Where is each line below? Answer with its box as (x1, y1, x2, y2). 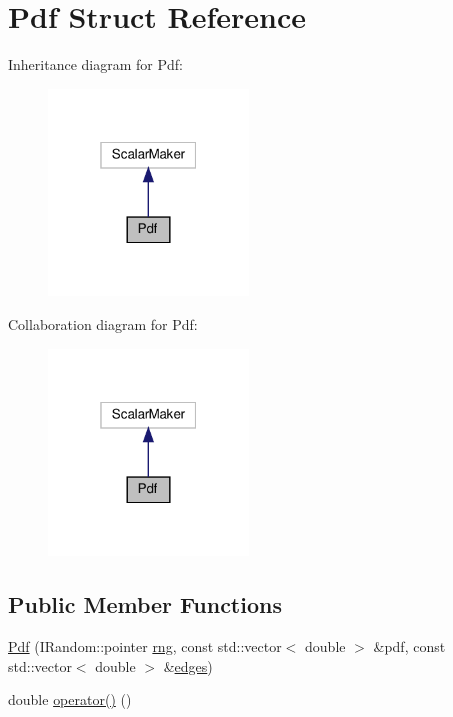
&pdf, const (373, 636, 446, 657)
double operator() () (8, 689, 132, 710)
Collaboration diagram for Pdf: (8, 314, 198, 335)
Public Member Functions (8, 589, 282, 620)
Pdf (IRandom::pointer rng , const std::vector (8, 636, 282, 657)
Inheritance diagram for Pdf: (8, 54, 183, 75)
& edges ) (163, 655, 213, 676)
